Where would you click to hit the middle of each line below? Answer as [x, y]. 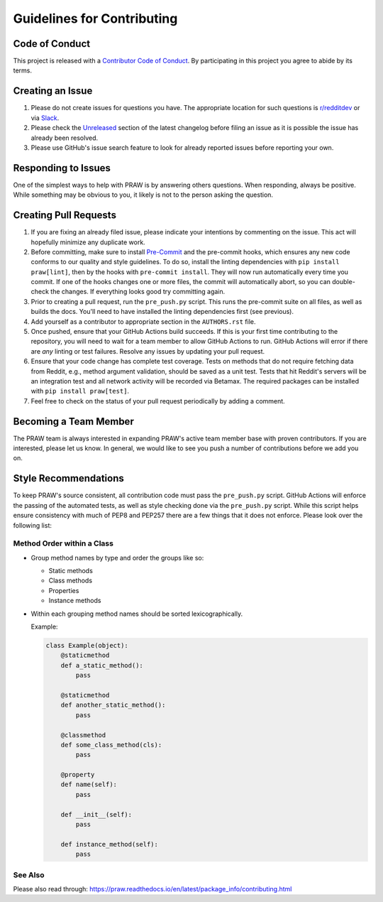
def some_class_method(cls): [111, 745]
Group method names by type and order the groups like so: [117, 558]
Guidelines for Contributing [95, 18]
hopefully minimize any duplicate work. [88, 242]
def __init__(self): [96, 814]
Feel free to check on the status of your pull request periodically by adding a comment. [158, 401]
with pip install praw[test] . [80, 391]
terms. [22, 70]
